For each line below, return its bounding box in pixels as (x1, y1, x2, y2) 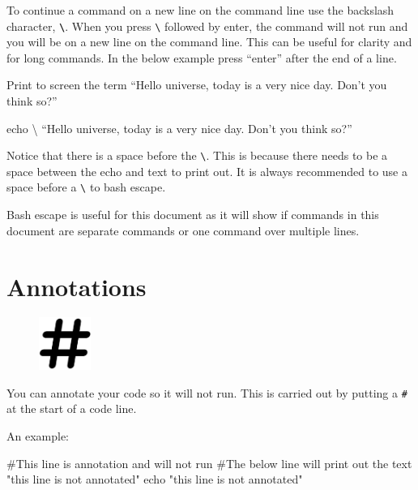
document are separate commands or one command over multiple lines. (6, 221, 360, 239)
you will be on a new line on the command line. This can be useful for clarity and (6, 33, 412, 50)
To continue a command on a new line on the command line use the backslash (6, 2, 395, 18)
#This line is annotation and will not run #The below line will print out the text (6, 454, 412, 471)
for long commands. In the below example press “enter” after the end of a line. (6, 49, 397, 66)
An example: (6, 427, 69, 444)
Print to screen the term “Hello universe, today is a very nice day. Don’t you (6, 76, 387, 93)
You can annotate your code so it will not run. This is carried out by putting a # (6, 384, 407, 401)
